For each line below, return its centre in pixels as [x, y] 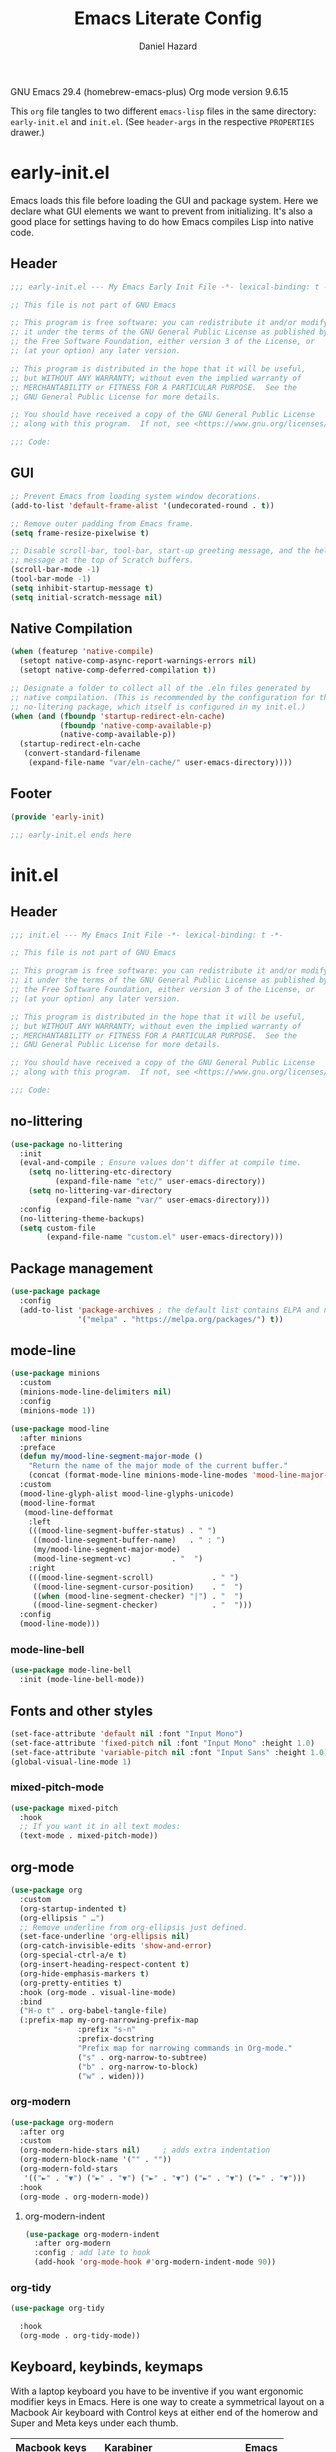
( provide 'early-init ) [57, 817]
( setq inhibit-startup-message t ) [82, 588]
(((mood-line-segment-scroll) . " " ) [134, 1577]
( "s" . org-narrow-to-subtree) [142, 2057]
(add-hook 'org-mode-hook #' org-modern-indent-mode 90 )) [155, 2262]
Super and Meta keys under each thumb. [94, 2423]
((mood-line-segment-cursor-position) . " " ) [138, 1587]
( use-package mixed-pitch [64, 1808]
